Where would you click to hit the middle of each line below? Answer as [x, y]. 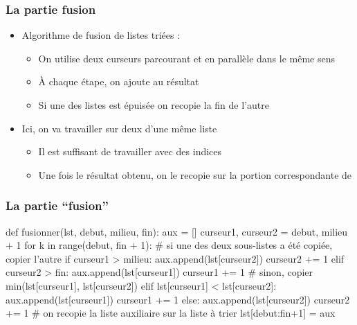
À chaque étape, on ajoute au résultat [119, 81]
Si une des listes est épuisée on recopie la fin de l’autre [154, 105]
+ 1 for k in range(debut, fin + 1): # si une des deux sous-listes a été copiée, [169, 245]
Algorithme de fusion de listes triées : [101, 35]
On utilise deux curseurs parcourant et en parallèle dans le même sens [186, 58]
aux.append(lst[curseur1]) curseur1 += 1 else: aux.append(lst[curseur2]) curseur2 [178, 299]
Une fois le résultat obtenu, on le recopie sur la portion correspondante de [195, 174]
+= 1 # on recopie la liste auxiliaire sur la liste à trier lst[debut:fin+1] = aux [171, 313]
